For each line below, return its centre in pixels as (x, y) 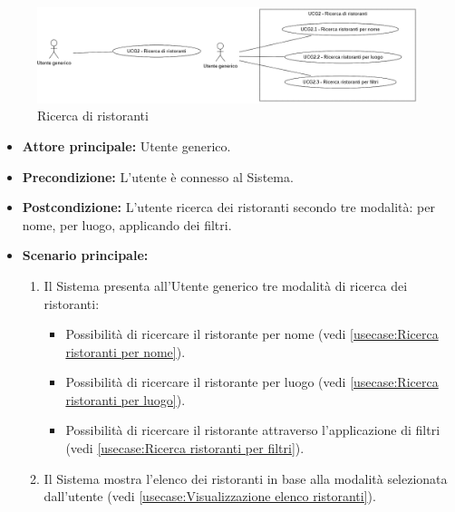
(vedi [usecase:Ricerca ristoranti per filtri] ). (185, 448)
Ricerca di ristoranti (93, 116)
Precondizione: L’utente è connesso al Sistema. (158, 176)
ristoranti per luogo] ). (126, 399)
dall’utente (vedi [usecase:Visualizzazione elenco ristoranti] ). (210, 496)
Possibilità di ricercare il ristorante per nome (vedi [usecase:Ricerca (252, 334)
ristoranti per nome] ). (126, 351)
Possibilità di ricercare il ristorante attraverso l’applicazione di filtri (253, 430)
